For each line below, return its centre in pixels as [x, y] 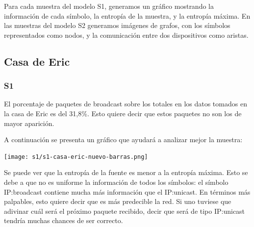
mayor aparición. [29, 123]
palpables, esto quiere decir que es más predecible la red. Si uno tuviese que [118, 201]
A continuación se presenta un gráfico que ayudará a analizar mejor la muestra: [123, 139]
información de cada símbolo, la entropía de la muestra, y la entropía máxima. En [127, 15]
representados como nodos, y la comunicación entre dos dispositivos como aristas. [126, 35]
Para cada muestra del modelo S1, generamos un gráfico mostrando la [109, 6]
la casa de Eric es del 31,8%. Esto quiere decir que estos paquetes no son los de [123, 113]
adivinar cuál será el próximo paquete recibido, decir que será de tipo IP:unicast [125, 211]
